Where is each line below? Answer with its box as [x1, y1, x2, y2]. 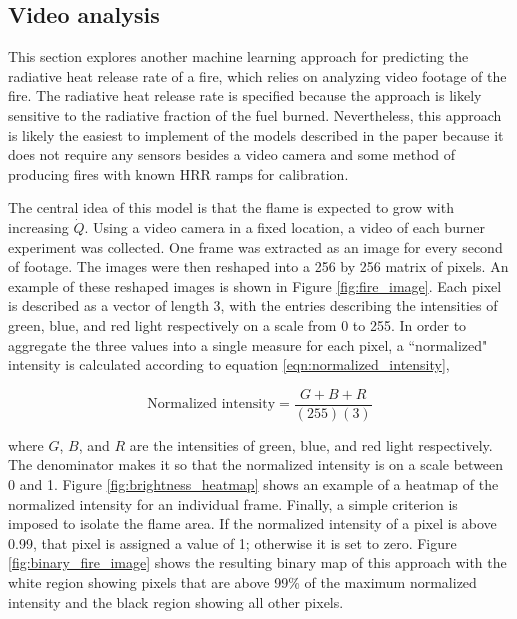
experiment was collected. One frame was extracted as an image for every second [8, 236, 503, 257]
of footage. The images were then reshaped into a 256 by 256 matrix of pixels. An [8, 256, 509, 277]
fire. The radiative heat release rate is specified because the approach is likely [8, 85, 482, 106]
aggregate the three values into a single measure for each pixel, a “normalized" [8, 334, 488, 355]
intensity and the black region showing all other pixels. [8, 591, 344, 612]
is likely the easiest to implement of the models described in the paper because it [8, 124, 504, 145]
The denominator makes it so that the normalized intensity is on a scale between [8, 454, 504, 475]
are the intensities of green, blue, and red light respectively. [129, 434, 493, 455]
